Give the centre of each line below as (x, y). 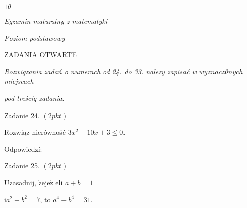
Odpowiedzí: (23, 148)
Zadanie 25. (22, 166)
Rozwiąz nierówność (35, 132)
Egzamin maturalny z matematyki (56, 21)
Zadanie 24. (22, 115)
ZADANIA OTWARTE (40, 55)
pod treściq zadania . (34, 98)
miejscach (19, 81)
